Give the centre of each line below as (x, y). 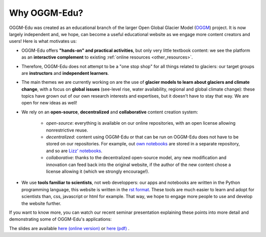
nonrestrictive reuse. (67, 130)
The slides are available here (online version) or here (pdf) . (69, 228)
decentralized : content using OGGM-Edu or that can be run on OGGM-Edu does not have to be (142, 137)
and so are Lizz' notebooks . (74, 151)
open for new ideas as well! (49, 103)
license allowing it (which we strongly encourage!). (98, 171)
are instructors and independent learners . (65, 73)
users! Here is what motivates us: (43, 41)
